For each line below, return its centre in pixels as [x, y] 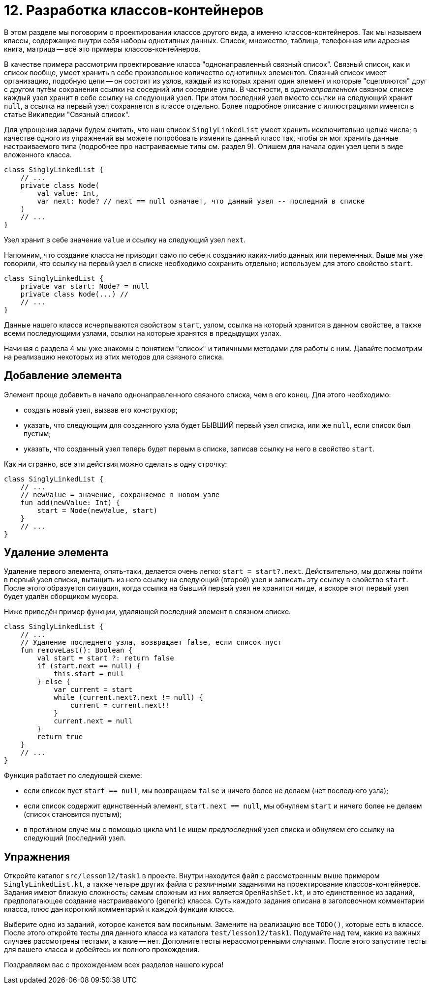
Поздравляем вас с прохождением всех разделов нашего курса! [114, 965]
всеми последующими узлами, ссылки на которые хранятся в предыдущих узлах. [143, 333]
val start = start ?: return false [106, 658]
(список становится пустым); [73, 814]
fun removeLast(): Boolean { [77, 650]
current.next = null [93, 721]
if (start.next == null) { [89, 666]
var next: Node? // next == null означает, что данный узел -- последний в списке [201, 201]
